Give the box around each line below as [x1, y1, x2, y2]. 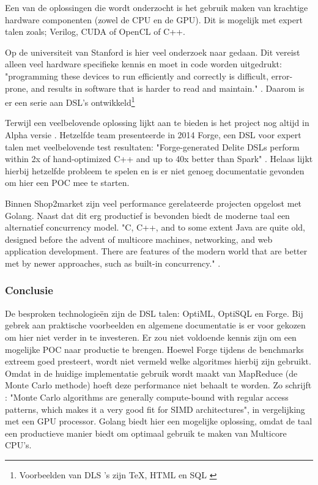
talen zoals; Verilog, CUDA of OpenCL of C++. [5, 25, 185, 38]
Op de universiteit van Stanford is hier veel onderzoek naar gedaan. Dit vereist [5, 45, 300, 58]
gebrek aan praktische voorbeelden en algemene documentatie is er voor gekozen [5, 319, 306, 331]
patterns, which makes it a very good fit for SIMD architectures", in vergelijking [5, 402, 305, 415]
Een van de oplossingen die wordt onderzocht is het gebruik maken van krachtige [5, 1, 308, 13]
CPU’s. [5, 439, 32, 451]
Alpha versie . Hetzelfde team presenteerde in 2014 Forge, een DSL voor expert [5, 128, 301, 141]
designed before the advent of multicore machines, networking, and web [5, 232, 273, 245]
